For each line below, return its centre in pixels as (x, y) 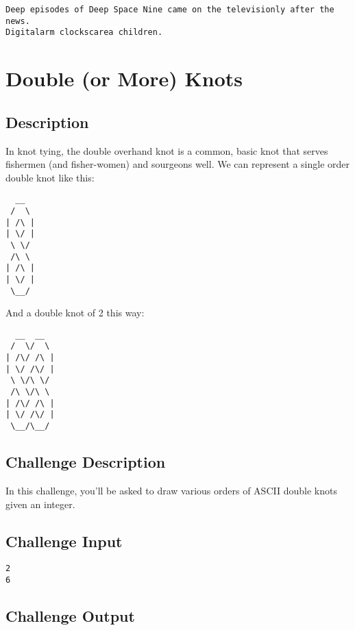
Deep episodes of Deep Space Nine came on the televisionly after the (170, 10)
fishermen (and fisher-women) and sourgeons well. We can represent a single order (177, 164)
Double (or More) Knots (124, 78)
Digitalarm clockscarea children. (84, 33)
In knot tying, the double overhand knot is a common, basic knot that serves (167, 150)
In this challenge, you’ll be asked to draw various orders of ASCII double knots (171, 490)
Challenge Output (70, 616)
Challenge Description (86, 462)
